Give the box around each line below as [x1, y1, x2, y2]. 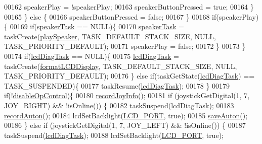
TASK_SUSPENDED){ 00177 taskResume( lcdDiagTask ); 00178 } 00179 [4, 80, 230, 91]
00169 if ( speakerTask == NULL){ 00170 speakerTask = [10, 21, 184, 32]
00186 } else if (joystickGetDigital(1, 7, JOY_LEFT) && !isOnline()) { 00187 [4, 120, 246, 130]
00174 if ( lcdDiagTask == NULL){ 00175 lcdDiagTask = [4, 50, 179, 61]
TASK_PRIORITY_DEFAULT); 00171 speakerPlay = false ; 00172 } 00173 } [4, 41, 246, 51]
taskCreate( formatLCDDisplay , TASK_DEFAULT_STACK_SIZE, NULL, [4, 60, 237, 71]
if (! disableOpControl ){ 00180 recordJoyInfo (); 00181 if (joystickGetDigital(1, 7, [4, 90, 250, 101]
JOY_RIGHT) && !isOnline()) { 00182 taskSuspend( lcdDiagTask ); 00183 [4, 100, 234, 110]
